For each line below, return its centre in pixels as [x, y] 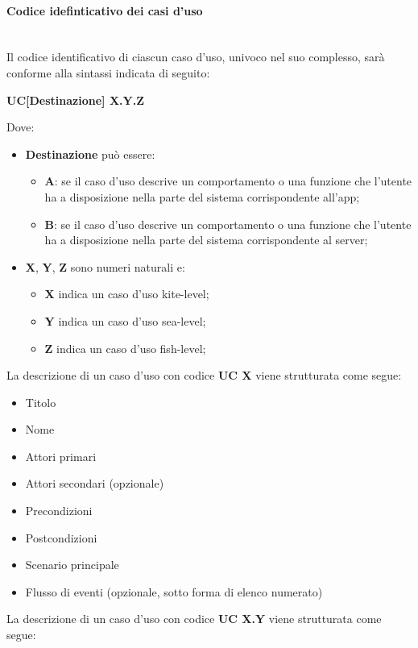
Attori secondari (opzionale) [95, 483]
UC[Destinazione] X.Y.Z [75, 100]
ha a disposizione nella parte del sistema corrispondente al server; [206, 240]
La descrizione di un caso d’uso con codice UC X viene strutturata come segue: [204, 375]
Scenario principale [72, 565]
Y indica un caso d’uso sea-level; [125, 320]
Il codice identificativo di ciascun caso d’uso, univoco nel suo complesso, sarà [196, 57]
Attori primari [61, 456]
